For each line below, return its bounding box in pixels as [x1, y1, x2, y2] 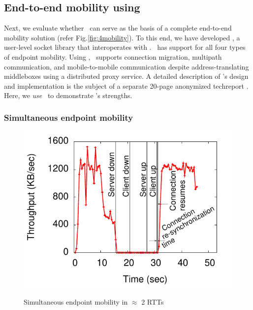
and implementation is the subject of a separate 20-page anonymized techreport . [4, 80, 249, 91]
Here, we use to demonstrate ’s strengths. [4, 90, 132, 101]
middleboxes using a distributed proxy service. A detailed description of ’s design [4, 71, 249, 81]
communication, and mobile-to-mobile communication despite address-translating [4, 61, 249, 71]
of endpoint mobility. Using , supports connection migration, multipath [4, 51, 222, 62]
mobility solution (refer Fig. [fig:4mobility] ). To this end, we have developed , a [4, 32, 240, 42]
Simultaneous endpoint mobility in [24, 296, 128, 307]
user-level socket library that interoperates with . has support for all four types [4, 42, 246, 52]
